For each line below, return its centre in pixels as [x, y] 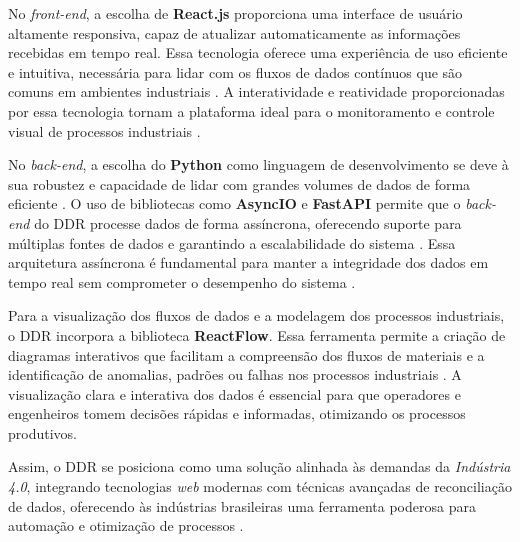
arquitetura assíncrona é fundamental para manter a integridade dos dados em [248, 262]
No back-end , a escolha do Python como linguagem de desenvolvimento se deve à [258, 164]
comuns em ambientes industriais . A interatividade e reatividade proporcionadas [256, 91]
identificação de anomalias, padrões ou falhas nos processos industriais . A [235, 374]
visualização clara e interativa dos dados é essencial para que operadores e [234, 393]
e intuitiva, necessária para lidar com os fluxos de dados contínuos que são [235, 71]
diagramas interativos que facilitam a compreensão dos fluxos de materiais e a [246, 354]
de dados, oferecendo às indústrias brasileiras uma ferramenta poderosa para [242, 505]
